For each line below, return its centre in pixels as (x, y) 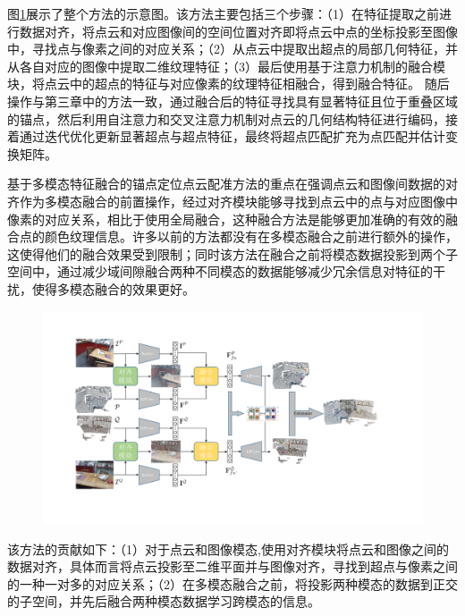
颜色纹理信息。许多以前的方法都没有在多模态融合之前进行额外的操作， (251, 236)
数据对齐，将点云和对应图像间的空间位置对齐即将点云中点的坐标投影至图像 (238, 31)
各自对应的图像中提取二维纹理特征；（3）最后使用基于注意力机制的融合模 (232, 66)
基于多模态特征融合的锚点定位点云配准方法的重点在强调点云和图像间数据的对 (232, 184)
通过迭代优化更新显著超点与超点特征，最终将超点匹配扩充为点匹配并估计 (232, 136)
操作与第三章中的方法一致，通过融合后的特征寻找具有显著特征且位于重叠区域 (232, 101)
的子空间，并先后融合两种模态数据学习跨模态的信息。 (164, 601)
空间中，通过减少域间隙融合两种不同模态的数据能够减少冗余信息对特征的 (220, 271)
